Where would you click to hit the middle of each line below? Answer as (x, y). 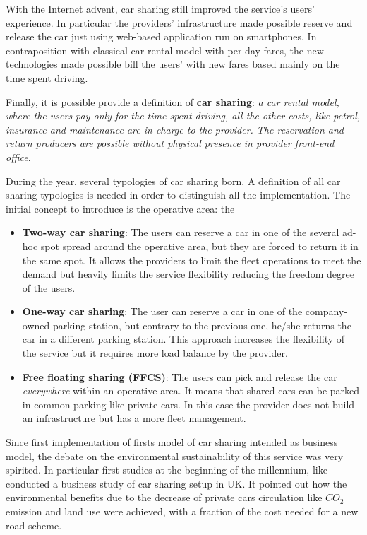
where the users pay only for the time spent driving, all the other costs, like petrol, (183, 116)
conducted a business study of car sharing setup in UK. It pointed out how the (176, 483)
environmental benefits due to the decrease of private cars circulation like (164, 497)
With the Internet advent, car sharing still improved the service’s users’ (160, 8)
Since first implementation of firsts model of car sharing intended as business (172, 442)
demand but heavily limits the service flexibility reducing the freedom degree (188, 274)
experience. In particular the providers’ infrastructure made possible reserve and (179, 22)
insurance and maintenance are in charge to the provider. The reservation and (175, 129)
